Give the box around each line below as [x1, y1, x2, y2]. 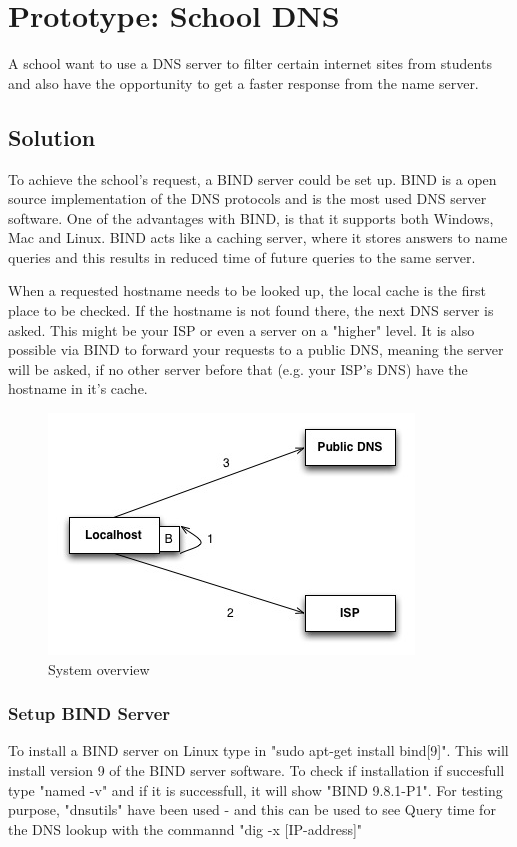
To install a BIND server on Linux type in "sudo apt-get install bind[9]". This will [8, 740, 509, 761]
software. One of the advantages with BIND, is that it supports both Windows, [8, 207, 494, 228]
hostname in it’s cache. [8, 378, 148, 399]
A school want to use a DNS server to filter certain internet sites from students [8, 53, 492, 74]
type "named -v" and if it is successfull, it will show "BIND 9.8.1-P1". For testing [8, 779, 503, 800]
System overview [48, 658, 150, 679]
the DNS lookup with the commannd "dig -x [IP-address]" [8, 818, 363, 839]
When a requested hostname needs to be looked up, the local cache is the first [8, 280, 486, 301]
